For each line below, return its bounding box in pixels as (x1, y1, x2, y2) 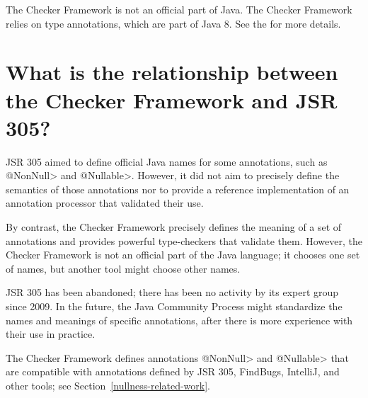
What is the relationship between (6, 57, 338, 86)
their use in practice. (6, 326, 96, 341)
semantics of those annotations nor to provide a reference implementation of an (6, 181, 350, 196)
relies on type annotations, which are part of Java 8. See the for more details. (6, 16, 341, 30)
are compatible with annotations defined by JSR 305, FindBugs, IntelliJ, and (6, 364, 340, 379)
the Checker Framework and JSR (6, 85, 338, 114)
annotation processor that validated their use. (6, 195, 204, 210)
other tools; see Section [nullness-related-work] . (6, 378, 210, 392)
